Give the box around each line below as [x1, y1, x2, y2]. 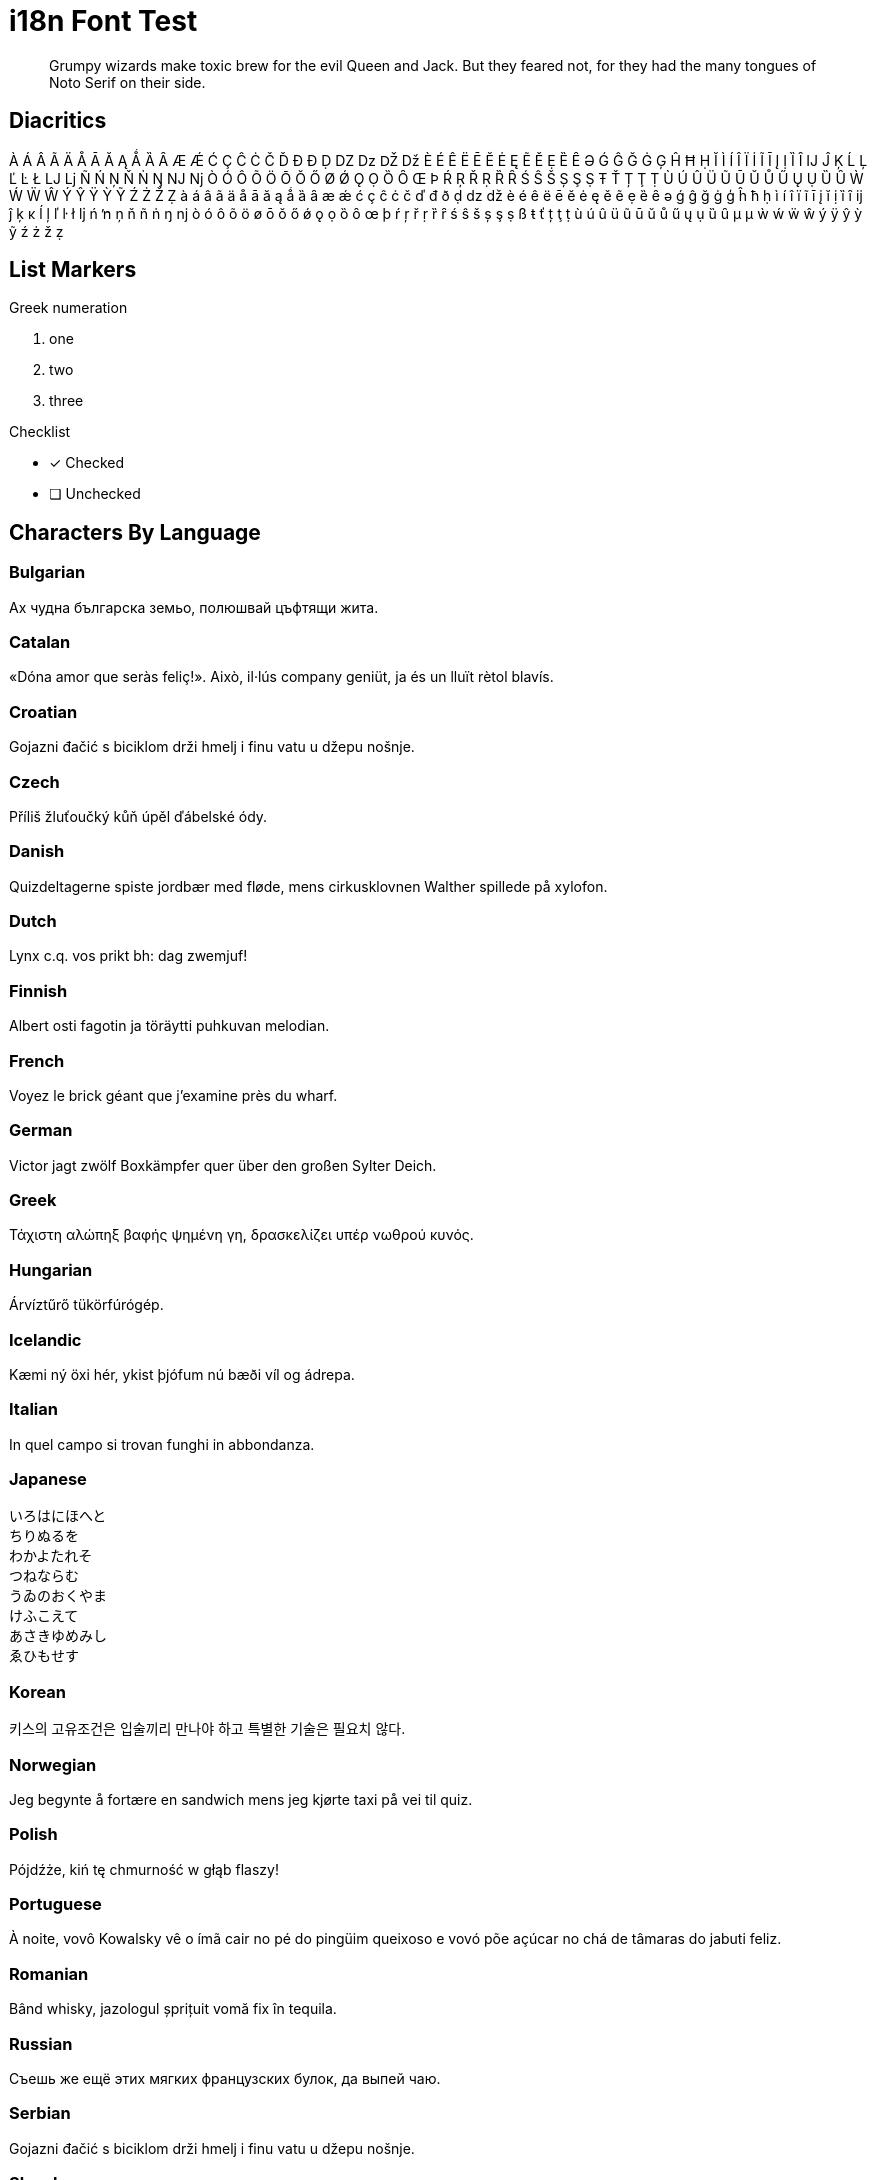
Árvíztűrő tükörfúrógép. [9, 1296, 164, 1314]
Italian [9, 1399, 58, 1420]
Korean [9, 1681, 67, 1702]
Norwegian [9, 1754, 97, 1775]
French [9, 1050, 65, 1071]
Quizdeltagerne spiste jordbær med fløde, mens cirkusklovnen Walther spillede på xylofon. [9, 877, 608, 895]
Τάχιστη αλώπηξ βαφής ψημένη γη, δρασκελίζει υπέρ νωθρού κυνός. [9, 1226, 474, 1244]
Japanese [9, 1469, 87, 1490]
